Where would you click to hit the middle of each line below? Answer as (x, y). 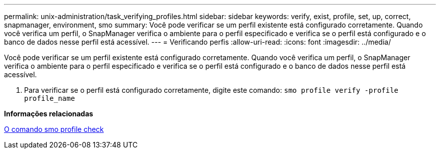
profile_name (50, 98)
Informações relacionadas (49, 114)
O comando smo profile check (54, 129)
